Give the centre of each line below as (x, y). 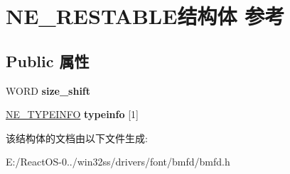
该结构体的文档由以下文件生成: (77, 138)
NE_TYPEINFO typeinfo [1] (72, 114)
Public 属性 (48, 60)
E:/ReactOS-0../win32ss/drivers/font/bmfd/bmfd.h (118, 162)
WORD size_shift (48, 90)
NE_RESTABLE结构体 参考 (145, 16)
